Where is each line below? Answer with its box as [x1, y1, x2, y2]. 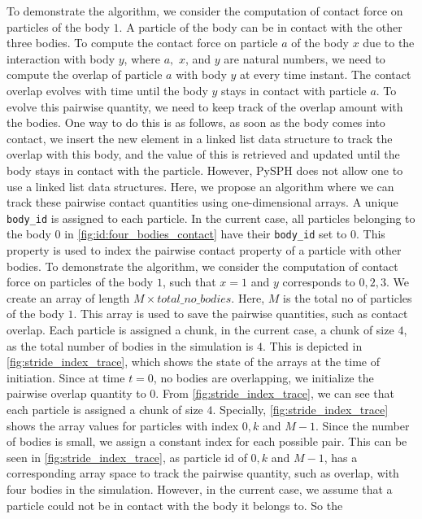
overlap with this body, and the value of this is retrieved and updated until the [7, 146, 400, 163]
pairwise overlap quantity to [7, 385, 146, 402]
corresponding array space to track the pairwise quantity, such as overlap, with [7, 464, 399, 482]
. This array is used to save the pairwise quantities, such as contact [73, 305, 408, 322]
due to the [363, 34, 415, 51]
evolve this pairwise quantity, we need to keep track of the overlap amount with [7, 98, 403, 115]
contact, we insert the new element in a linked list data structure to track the [7, 129, 393, 146]
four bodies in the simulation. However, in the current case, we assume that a [7, 480, 393, 497]
